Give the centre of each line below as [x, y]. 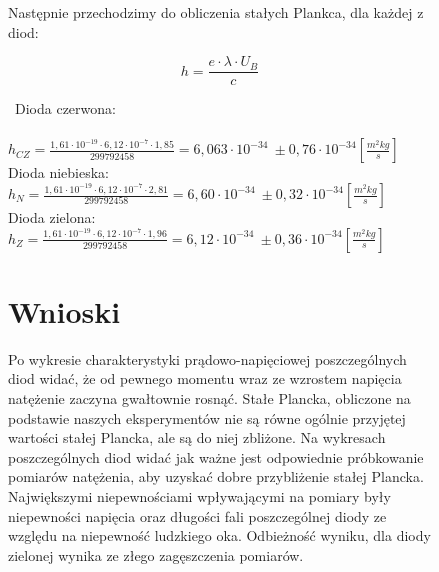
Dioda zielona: [52, 217]
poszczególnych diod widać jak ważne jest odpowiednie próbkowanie [216, 456]
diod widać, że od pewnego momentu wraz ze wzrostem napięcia [205, 378]
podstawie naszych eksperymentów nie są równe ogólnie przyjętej [207, 417]
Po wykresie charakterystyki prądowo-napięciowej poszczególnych [207, 358]
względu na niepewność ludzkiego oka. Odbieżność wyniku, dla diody [219, 535]
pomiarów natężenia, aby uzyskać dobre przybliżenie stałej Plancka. [216, 476]
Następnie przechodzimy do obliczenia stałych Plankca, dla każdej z [216, 12]
